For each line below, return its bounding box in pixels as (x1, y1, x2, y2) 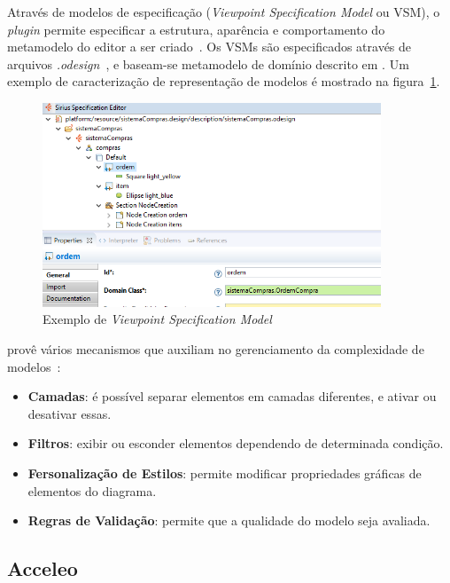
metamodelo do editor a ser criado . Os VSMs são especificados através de (7, 37, 412, 56)
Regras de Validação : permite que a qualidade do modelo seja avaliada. (27, 511, 431, 530)
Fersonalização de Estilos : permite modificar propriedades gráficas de (27, 463, 422, 482)
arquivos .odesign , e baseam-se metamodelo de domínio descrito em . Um (7, 54, 409, 73)
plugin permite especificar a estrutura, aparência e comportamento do (7, 20, 385, 38)
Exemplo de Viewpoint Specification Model (43, 310, 272, 328)
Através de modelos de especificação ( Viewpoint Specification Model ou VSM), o (7, 3, 440, 20)
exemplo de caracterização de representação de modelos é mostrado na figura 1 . (7, 72, 440, 91)
